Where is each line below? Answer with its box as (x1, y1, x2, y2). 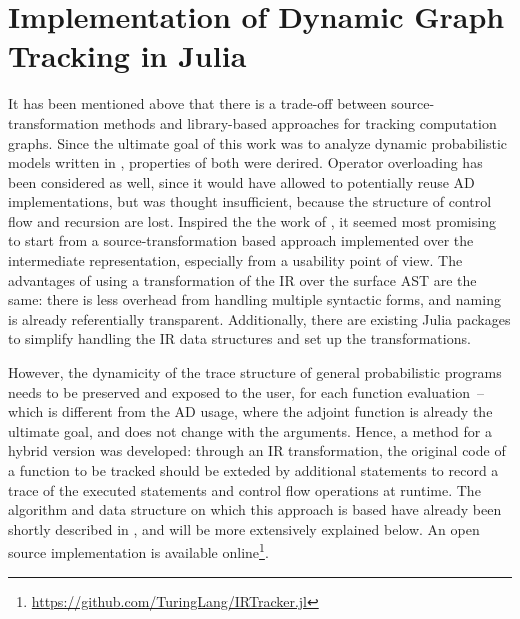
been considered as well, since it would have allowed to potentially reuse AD (8, 171, 475, 192)
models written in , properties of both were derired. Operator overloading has (8, 152, 483, 173)
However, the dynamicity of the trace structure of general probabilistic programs (8, 362, 502, 383)
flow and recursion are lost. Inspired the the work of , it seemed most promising (8, 210, 496, 231)
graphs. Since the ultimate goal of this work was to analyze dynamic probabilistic (8, 132, 507, 153)
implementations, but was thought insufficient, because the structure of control (8, 191, 492, 212)
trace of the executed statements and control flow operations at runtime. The (8, 479, 481, 500)
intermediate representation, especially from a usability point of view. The (8, 250, 463, 271)
